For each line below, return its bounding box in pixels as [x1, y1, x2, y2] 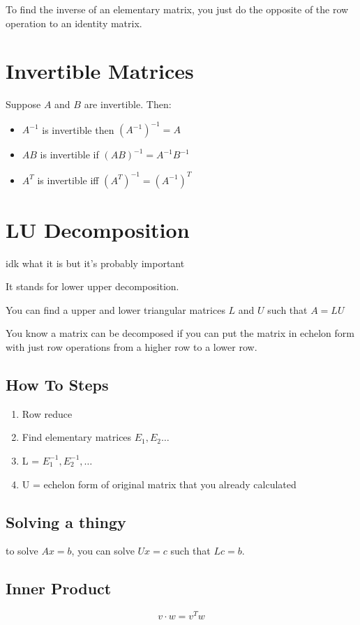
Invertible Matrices [6, 57, 194, 85]
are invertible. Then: [84, 97, 172, 112]
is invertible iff [37, 172, 99, 187]
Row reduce [22, 406, 73, 421]
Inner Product [6, 578, 112, 599]
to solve [6, 543, 38, 558]
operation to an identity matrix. [6, 15, 142, 30]
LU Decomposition [6, 215, 190, 243]
